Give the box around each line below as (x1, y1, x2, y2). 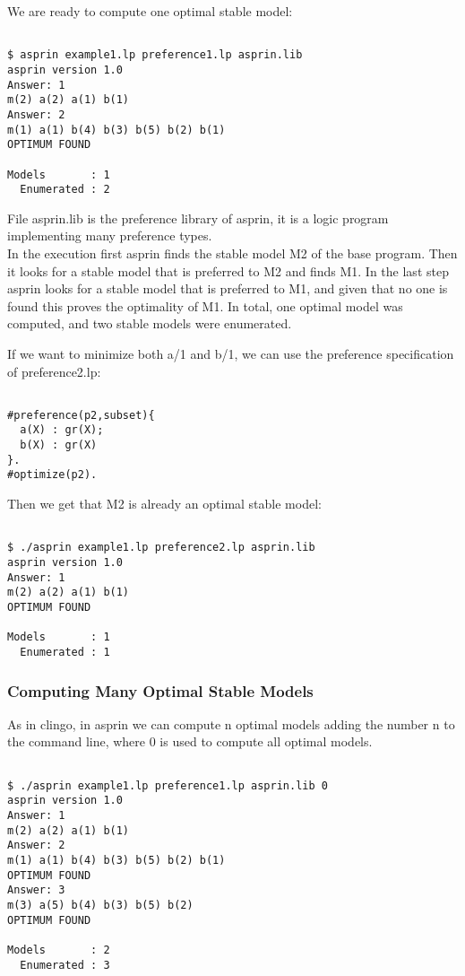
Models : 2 (7, 943, 110, 956)
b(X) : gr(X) (20, 439, 98, 452)
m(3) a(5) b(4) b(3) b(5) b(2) (7, 898, 194, 911)
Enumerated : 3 (20, 958, 110, 972)
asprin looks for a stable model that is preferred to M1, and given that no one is (7, 279, 448, 298)
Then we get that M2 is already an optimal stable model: (7, 494, 322, 513)
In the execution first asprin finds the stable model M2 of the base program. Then (7, 244, 458, 262)
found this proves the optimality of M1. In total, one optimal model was (7, 296, 403, 315)
